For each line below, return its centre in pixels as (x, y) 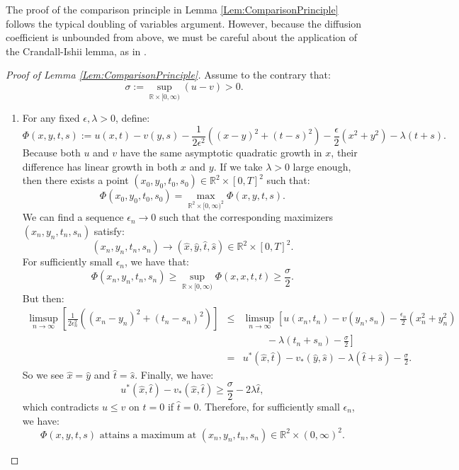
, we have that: (157, 262)
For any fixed (51, 118)
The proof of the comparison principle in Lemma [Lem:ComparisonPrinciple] (172, 9)
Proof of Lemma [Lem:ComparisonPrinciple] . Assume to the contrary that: (168, 75)
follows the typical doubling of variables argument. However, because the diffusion (184, 23)
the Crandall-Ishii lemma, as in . (76, 51)
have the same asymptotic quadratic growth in (221, 153)
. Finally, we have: (174, 375)
